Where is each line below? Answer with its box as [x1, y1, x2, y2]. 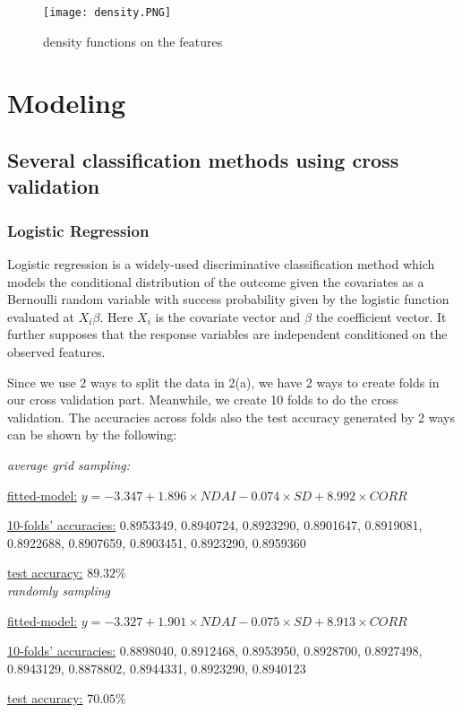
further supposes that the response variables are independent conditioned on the [7, 325, 448, 343]
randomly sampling [7, 580, 111, 599]
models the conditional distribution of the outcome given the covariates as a [7, 272, 424, 291]
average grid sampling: [7, 455, 131, 474]
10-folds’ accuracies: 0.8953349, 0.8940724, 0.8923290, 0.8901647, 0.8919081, [7, 516, 423, 535]
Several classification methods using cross [7, 146, 399, 174]
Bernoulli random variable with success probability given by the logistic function [7, 290, 449, 309]
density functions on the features [43, 31, 223, 50]
